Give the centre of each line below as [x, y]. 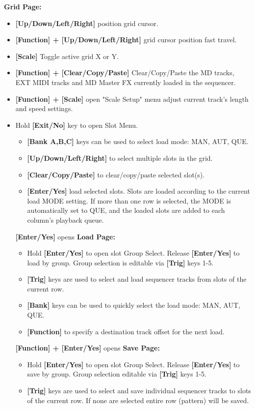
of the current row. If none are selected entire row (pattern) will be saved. [138, 400]
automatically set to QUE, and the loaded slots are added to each [126, 210]
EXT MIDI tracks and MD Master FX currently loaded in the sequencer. [126, 82]
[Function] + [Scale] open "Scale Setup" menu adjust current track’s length [132, 99]
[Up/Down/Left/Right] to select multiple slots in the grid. [120, 158]
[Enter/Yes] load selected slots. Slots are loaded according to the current [139, 191]
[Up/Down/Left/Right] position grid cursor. [87, 23]
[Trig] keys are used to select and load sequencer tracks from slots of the [137, 279]
